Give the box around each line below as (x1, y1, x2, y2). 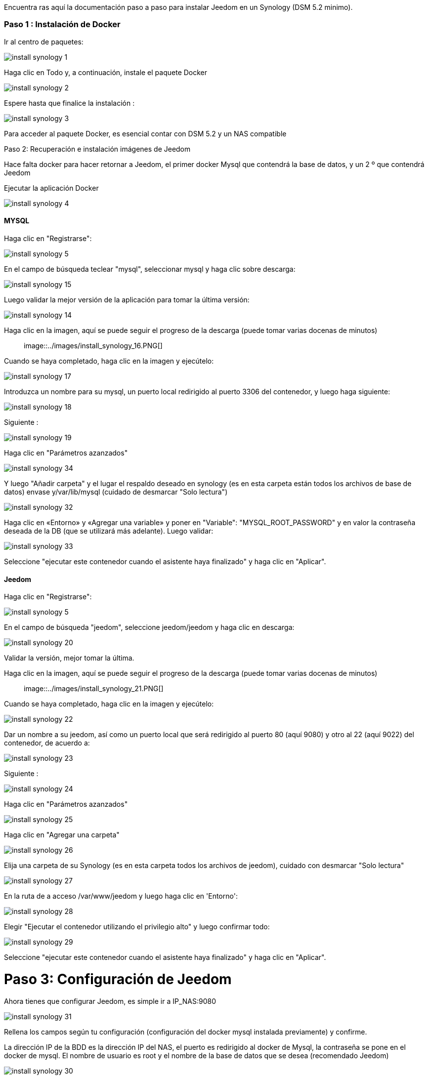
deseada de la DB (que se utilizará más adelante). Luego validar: (4, 526, 214, 535)
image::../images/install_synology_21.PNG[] (24, 684, 164, 693)
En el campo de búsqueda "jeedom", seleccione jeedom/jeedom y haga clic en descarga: (4, 623, 295, 632)
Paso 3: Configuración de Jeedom (4, 970, 232, 988)
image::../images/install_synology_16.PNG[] (24, 341, 163, 350)
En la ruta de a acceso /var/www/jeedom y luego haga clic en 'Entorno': (4, 892, 238, 901)
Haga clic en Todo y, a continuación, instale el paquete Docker (4, 68, 208, 77)
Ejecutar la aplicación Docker (4, 183, 99, 192)
